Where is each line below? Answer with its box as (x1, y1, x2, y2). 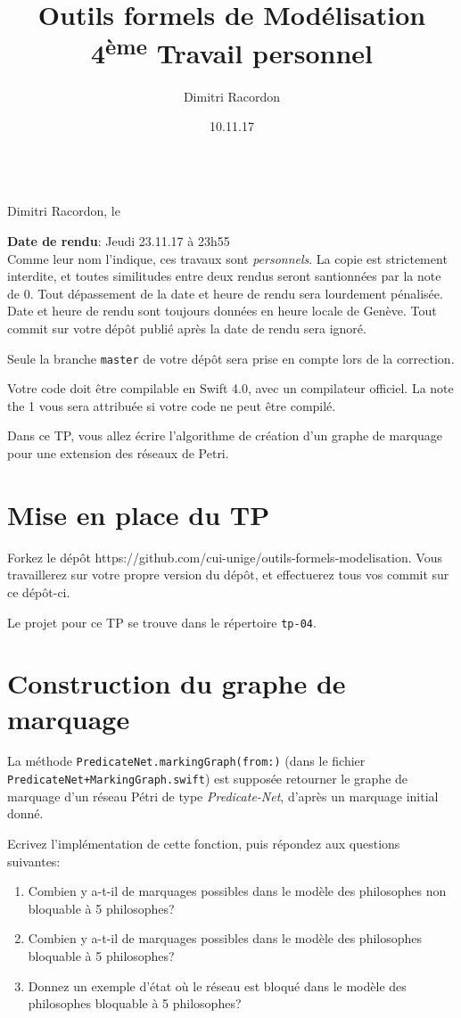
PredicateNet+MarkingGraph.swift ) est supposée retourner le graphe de (7, 769, 408, 788)
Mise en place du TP (7, 496, 270, 532)
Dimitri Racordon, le (7, 201, 120, 220)
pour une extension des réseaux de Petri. (7, 444, 229, 463)
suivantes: (7, 851, 61, 870)
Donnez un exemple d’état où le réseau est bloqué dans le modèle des (28, 976, 407, 995)
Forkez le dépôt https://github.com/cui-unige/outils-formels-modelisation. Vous (7, 547, 442, 566)
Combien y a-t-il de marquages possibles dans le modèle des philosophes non (28, 882, 447, 900)
